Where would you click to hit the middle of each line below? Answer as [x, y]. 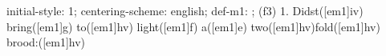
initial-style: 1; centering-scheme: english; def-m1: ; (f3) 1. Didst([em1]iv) [185, 10]
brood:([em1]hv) [46, 42]
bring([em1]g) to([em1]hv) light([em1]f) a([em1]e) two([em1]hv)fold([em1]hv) [193, 26]
